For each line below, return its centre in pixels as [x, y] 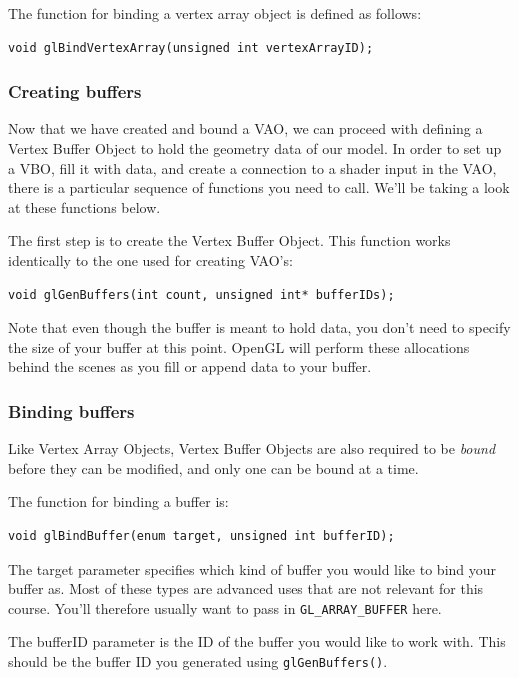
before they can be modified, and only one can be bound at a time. [213, 467]
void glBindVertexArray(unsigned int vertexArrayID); [191, 47]
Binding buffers [71, 410]
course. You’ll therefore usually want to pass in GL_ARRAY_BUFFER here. [225, 607]
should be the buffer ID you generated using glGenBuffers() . [198, 660]
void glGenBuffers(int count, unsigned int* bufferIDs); [201, 294]
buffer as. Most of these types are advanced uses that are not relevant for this [246, 588]
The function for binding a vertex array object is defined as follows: [215, 13]
